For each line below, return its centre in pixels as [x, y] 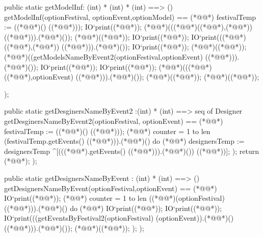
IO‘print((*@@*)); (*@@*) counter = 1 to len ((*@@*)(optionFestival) [114, 198]
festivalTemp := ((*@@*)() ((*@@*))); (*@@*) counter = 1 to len [107, 131]
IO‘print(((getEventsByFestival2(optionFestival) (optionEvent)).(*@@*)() [119, 218]
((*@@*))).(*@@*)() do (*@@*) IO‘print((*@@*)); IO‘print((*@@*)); [113, 208]
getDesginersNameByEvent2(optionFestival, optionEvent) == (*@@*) [114, 121]
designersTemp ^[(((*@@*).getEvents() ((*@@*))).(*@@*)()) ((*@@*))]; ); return [131, 151]
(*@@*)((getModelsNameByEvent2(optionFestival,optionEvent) [103, 56]
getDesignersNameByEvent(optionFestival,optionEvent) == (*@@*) [111, 188]
